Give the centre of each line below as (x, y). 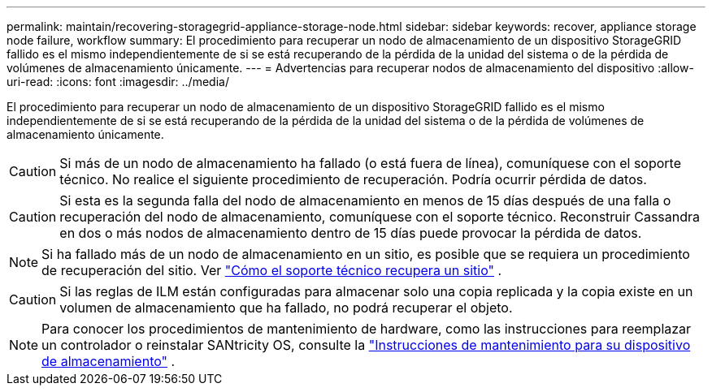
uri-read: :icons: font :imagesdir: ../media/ (118, 82)
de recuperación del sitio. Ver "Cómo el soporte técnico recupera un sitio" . (272, 270)
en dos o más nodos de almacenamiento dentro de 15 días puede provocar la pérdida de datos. (351, 233)
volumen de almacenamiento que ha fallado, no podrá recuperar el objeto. (286, 308)
